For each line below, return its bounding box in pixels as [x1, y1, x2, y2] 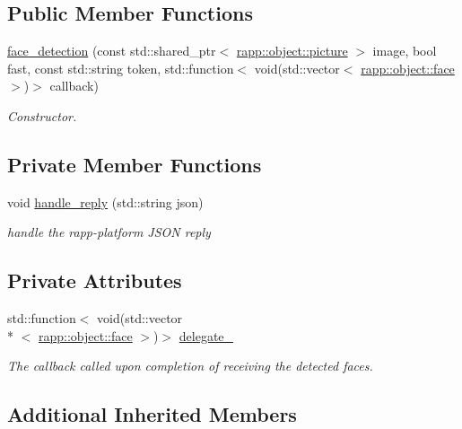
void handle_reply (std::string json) [7, 192, 204, 211]
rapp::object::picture [236, 41, 348, 60]
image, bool [372, 41, 437, 60]
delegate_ [179, 326, 234, 345]
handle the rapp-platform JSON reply [7, 223, 211, 241]
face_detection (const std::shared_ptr [7, 41, 216, 60]
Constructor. [7, 106, 77, 125]
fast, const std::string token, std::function [7, 58, 234, 77]
